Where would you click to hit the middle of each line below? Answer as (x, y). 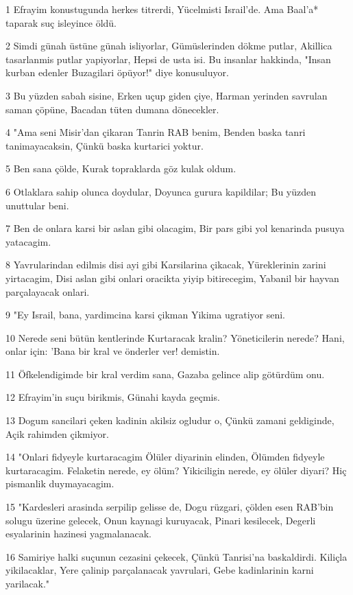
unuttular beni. (37, 205)
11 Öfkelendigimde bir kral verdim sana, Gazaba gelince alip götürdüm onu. (165, 374)
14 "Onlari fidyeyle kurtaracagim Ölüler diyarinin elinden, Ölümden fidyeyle (165, 457)
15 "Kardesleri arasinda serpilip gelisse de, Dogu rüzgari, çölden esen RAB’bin (170, 507)
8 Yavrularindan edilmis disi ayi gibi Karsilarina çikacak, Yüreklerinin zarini (166, 265)
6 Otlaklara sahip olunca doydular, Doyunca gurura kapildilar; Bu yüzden (161, 191)
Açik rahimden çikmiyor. (57, 433)
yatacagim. (28, 241)
